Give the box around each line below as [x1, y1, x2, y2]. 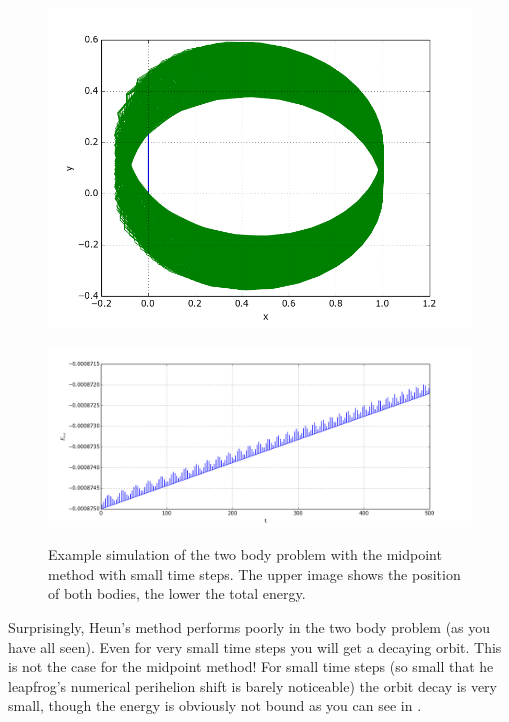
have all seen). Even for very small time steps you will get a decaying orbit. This [8, 636, 502, 657]
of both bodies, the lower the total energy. [48, 583, 306, 604]
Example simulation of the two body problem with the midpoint [48, 544, 442, 565]
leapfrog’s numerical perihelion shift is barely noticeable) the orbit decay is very [8, 675, 498, 696]
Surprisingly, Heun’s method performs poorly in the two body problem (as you [8, 617, 491, 638]
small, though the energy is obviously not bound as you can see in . [8, 695, 422, 716]
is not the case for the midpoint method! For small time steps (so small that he [8, 656, 494, 677]
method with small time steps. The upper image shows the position [48, 563, 461, 584]
